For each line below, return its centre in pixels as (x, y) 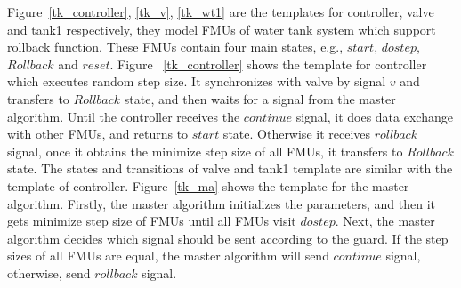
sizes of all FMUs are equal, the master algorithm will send (168, 256)
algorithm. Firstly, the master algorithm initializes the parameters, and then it (222, 203)
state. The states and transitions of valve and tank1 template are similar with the (230, 168)
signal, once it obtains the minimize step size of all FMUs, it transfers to (205, 151)
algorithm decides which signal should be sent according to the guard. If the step (228, 238)
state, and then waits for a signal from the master (260, 98)
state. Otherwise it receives (297, 134)
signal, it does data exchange (374, 116)
